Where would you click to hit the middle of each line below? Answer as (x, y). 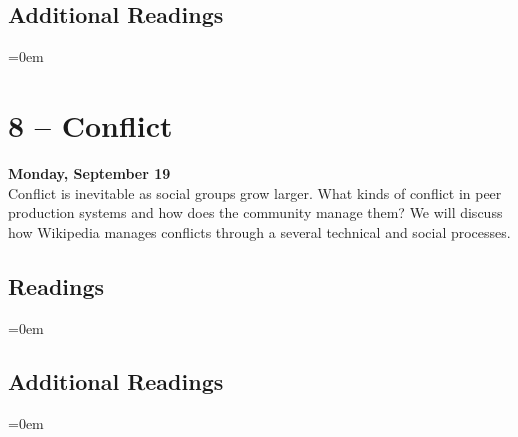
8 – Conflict (90, 124)
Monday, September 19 (89, 172)
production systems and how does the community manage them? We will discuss (255, 212)
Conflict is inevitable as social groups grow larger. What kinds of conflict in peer (255, 192)
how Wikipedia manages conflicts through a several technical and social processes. (259, 231)
